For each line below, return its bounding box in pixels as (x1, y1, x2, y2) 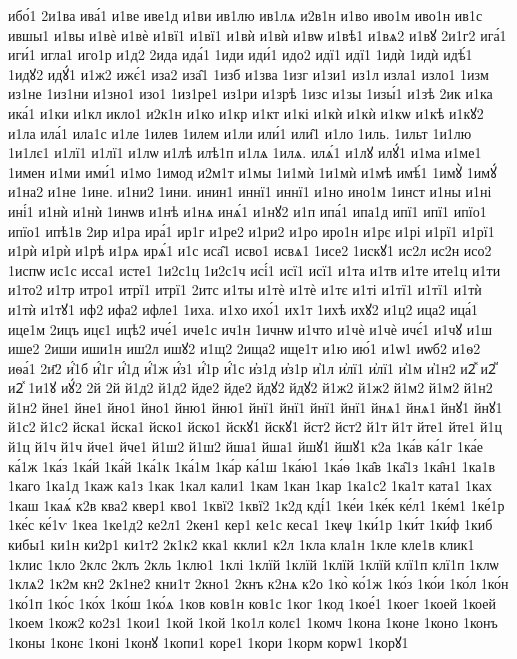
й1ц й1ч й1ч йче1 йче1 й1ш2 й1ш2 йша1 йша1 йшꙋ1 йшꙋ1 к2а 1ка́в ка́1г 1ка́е (8, 436, 483, 457)
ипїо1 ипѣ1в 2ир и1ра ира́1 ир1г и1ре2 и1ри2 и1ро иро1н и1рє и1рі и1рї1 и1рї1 (8, 220, 495, 241)
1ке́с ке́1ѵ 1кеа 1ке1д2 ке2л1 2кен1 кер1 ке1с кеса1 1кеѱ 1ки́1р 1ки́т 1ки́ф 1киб (8, 514, 493, 535)
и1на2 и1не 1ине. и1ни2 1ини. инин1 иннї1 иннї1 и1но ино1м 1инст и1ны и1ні (8, 181, 492, 202)
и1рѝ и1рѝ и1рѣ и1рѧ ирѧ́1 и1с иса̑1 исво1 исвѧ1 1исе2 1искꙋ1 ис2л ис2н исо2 (8, 240, 492, 261)
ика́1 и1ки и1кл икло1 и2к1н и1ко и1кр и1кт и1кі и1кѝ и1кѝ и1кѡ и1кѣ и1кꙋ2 (8, 102, 484, 123)
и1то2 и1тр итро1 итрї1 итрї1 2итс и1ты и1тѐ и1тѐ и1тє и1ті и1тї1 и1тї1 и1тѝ (8, 279, 482, 300)
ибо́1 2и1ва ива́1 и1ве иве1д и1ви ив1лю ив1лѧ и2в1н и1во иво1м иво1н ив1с (8, 5, 483, 25)
